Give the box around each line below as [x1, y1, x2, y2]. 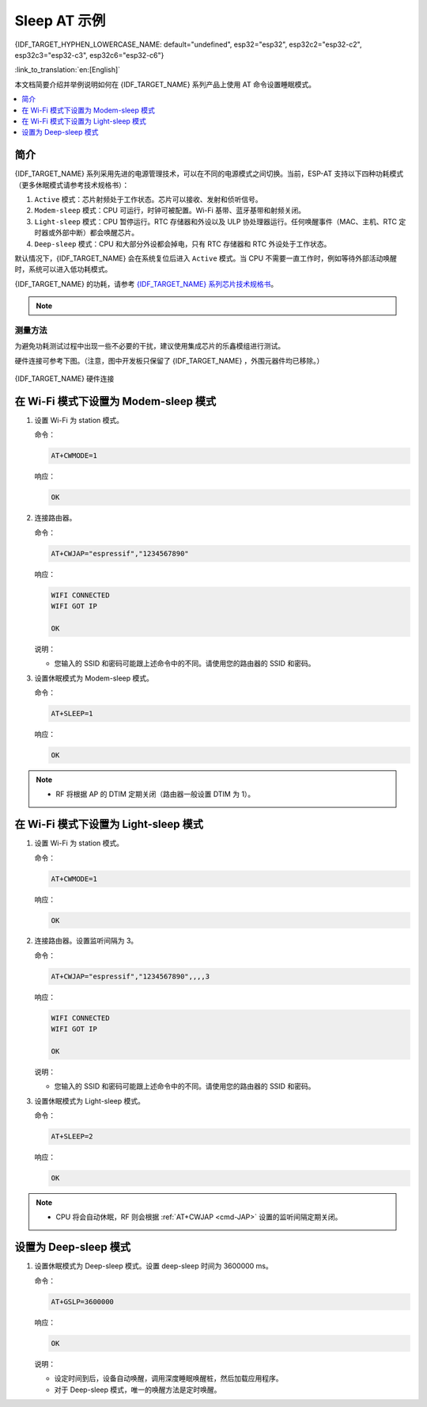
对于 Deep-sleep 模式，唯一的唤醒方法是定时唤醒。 [54, 1385, 221, 1394]
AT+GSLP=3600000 [51, 1297, 115, 1306]
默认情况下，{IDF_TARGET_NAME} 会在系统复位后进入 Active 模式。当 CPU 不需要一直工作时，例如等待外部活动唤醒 [14, 254, 397, 263]
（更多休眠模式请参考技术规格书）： [14, 180, 130, 189]
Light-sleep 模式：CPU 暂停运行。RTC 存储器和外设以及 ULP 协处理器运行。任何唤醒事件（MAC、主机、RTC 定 [34, 216, 406, 226]
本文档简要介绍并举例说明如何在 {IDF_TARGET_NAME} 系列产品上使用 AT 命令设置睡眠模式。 [14, 79, 316, 89]
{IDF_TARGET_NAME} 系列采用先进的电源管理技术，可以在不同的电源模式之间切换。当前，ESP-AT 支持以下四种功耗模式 [14, 169, 403, 178]
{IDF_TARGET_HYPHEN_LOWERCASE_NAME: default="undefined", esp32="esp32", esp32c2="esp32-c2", [14, 40, 362, 49]
